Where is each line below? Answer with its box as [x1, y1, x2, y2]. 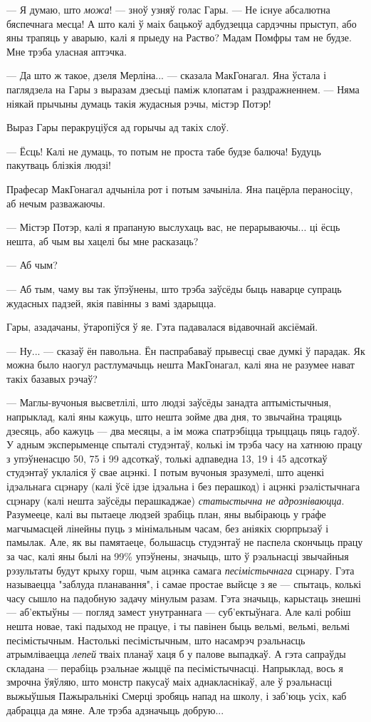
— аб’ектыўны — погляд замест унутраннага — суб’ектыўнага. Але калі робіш [6, 604, 351, 619]
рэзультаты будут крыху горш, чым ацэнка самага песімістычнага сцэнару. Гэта [6, 562, 355, 577]
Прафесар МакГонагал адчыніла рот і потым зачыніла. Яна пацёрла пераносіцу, [6, 181, 353, 196]
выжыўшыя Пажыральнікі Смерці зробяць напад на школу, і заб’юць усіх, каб [6, 688, 347, 703]
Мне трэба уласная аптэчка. [6, 43, 127, 58]
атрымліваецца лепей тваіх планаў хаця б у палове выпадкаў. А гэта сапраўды [6, 646, 346, 661]
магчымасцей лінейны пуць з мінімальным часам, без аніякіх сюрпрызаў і [6, 520, 329, 535]
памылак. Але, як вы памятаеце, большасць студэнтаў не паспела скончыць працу [6, 535, 363, 550]
